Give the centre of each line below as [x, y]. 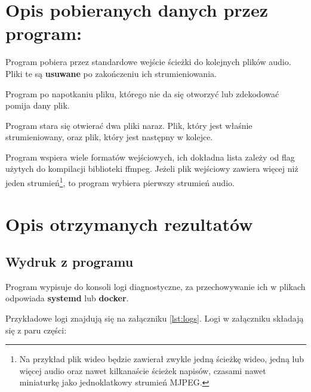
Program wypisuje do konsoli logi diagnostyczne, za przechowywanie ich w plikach [155, 286]
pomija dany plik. [38, 105]
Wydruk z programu [70, 262]
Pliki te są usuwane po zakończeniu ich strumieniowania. [111, 73]
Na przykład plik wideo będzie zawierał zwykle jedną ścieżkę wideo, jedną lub [162, 359]
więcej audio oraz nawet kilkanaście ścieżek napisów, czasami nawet [143, 370]
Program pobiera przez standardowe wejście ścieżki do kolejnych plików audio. [148, 62]
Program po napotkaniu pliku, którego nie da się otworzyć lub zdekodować [142, 93]
